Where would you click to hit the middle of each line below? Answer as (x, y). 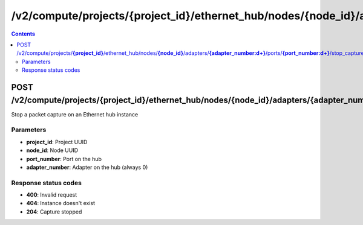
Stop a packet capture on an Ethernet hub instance (75, 114)
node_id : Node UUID (52, 150)
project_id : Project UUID (57, 142)
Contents (23, 34)
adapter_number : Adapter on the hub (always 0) (87, 167)
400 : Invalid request (52, 195)
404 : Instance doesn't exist (61, 203)
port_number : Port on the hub (64, 159)
